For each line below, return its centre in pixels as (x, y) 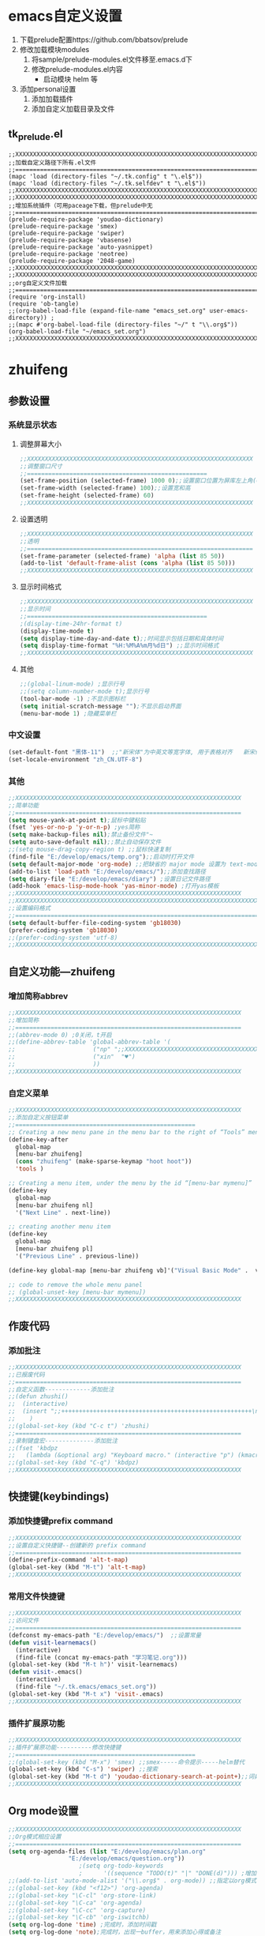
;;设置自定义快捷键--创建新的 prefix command (77, 1545)
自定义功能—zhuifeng (62, 971)
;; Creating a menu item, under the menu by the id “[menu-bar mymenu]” (130, 1183)
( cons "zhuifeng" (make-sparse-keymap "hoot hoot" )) (104, 1162)
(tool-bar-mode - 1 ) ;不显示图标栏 (73, 699)
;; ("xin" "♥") (72, 1057)
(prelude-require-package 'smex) (63, 226)
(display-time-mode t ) (57, 631)
